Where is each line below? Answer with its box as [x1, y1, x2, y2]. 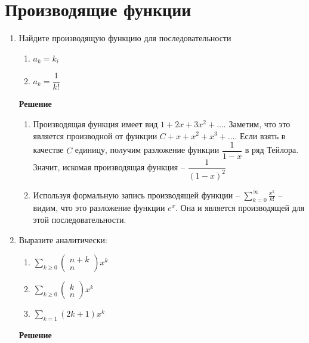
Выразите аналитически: [18, 233, 107, 246]
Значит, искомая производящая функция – [33, 161, 185, 173]
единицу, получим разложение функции [75, 143, 220, 156]
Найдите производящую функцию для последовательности [18, 32, 231, 44]
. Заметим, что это [223, 117, 291, 130]
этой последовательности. [33, 213, 126, 226]
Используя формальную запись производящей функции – [33, 188, 240, 201]
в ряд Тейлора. [245, 143, 299, 156]
